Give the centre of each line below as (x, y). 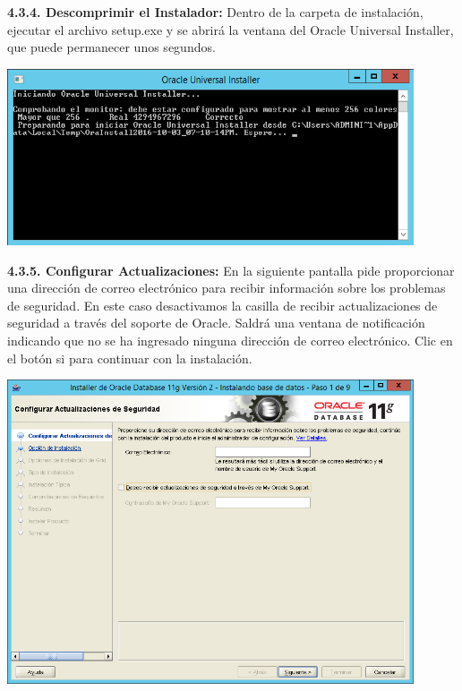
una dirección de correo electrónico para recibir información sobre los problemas (227, 288)
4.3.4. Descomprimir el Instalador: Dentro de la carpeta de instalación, (215, 12)
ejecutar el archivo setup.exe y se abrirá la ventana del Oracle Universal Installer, (231, 29)
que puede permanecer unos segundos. (111, 47)
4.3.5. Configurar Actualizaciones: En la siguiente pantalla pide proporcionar (231, 270)
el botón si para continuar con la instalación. (130, 358)
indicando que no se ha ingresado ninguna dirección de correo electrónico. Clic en (230, 340)
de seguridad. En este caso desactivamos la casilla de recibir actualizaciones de (222, 305)
